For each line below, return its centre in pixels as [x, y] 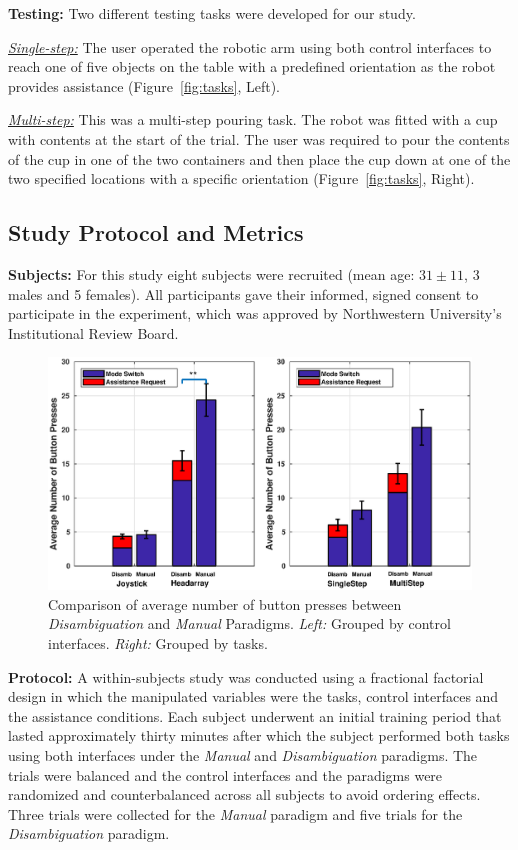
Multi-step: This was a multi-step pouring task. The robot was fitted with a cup [253, 119]
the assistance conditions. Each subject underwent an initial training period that [255, 715]
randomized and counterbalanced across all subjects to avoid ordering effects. [244, 794]
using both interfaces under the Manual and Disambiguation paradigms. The [243, 755]
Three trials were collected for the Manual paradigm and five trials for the [235, 813]
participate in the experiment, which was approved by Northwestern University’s [255, 313]
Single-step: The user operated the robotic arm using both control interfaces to [250, 46]
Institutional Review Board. [93, 332]
